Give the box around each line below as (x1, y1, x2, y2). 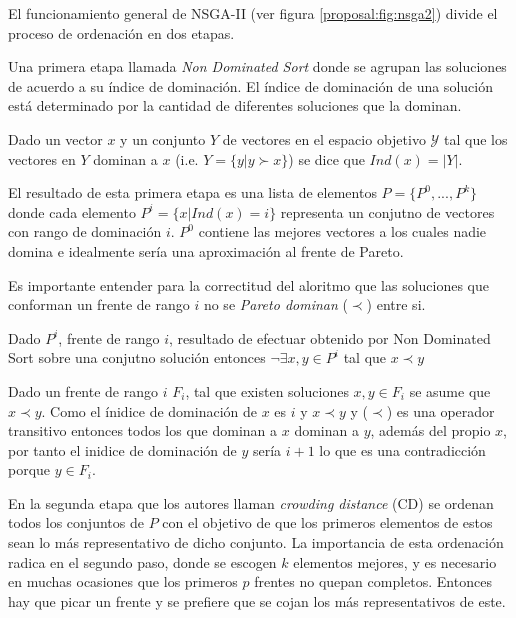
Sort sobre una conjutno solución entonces (8, 347, 266, 368)
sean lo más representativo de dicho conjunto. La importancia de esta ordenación (8, 532, 504, 553)
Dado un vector (8, 128, 103, 149)
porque (8, 459, 51, 480)
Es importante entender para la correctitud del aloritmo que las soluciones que (8, 274, 490, 295)
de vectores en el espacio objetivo (222, 128, 426, 149)
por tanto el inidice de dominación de (8, 439, 237, 460)
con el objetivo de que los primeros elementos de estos (162, 512, 493, 533)
